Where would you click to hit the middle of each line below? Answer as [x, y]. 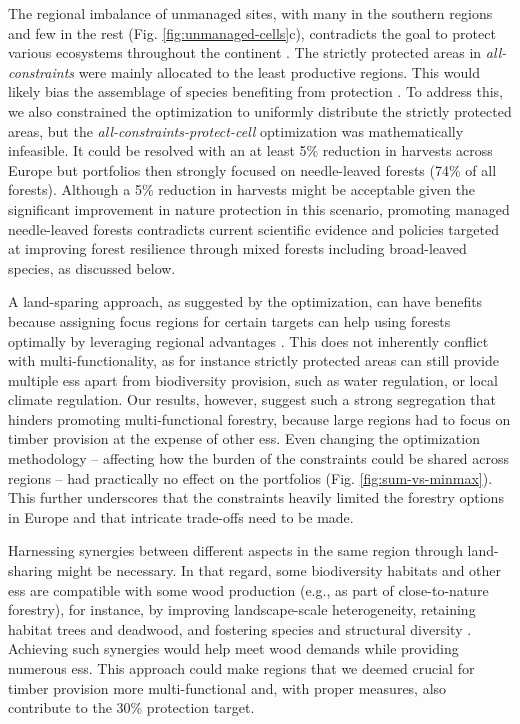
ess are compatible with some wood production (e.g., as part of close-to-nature [248, 589]
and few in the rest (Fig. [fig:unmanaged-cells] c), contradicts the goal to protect [252, 32]
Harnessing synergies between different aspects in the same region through [235, 550]
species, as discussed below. [92, 267]
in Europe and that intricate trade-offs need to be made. [181, 516]
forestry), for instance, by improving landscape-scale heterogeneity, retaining [242, 609]
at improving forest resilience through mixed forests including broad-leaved [237, 248]
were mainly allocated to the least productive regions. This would [279, 71]
